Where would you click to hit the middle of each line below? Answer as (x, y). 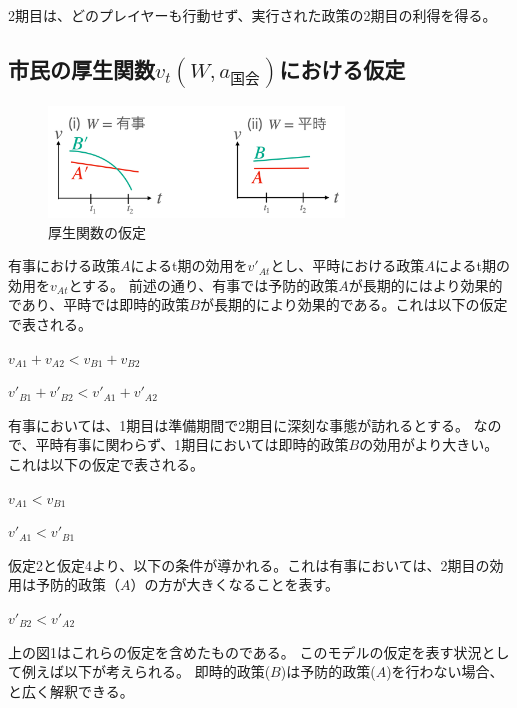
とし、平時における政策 (347, 265)
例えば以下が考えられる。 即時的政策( (146, 671)
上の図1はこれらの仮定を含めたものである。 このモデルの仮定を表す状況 (245, 651)
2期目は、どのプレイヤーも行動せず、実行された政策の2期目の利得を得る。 (252, 15)
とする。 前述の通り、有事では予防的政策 (203, 284)
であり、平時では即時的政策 (99, 304)
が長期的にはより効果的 (425, 284)
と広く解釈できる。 (71, 690)
